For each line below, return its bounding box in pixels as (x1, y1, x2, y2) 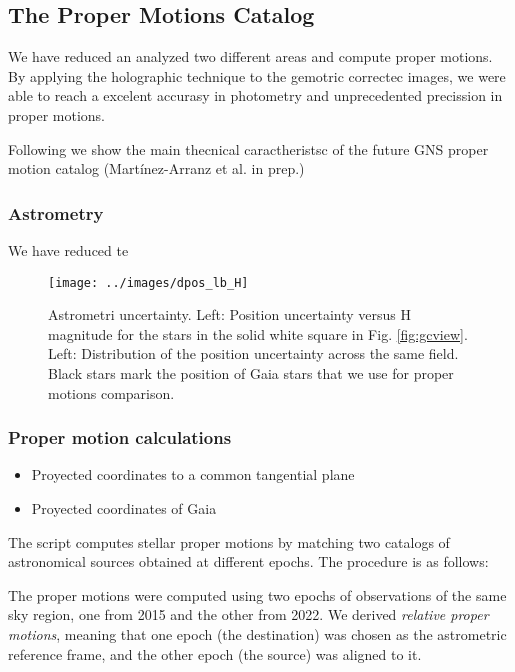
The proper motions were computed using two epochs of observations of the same (8, 584, 507, 605)
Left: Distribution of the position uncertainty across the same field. (48, 343, 459, 364)
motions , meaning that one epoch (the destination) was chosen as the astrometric (8, 623, 507, 644)
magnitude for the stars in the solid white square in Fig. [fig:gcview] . (48, 323, 468, 344)
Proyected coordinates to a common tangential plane (31, 464, 355, 485)
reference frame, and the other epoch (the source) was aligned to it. (8, 643, 422, 664)
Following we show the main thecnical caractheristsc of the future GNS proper (8, 138, 489, 159)
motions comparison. (48, 382, 175, 403)
